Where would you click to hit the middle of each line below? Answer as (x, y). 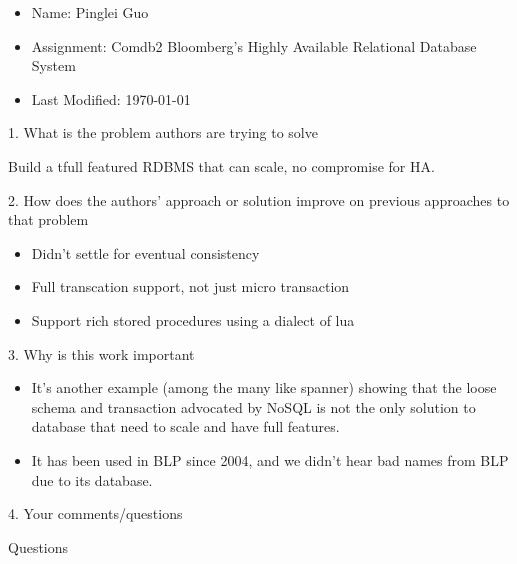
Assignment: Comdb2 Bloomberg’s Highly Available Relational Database (254, 45)
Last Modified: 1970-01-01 (111, 98)
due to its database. (92, 479)
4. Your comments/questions (95, 513)
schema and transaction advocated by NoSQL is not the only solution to (253, 406)
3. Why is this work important (101, 353)
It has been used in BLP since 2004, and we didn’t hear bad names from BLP (270, 459)
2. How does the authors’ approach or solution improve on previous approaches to (259, 199)
